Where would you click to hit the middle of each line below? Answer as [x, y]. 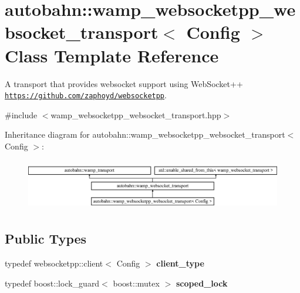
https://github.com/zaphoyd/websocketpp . [86, 95]
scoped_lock [202, 283]
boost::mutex [136, 283]
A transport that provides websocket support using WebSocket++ [124, 83]
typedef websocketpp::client [54, 263]
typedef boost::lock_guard [52, 283]
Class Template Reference [112, 55]
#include [21, 114]
